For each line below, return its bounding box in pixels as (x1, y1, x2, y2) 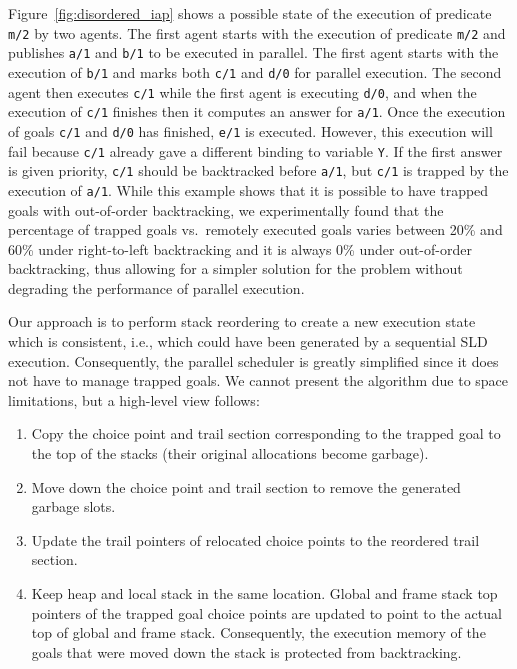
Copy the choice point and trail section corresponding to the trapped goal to (31, 423, 501, 444)
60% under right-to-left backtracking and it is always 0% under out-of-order (8, 238, 472, 259)
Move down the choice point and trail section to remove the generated (31, 476, 461, 497)
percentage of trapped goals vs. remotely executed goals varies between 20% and (8, 219, 503, 240)
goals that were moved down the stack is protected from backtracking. (31, 641, 462, 662)
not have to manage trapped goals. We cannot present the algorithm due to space (8, 370, 509, 391)
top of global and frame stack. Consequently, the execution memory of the (31, 622, 486, 643)
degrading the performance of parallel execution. (8, 277, 305, 298)
